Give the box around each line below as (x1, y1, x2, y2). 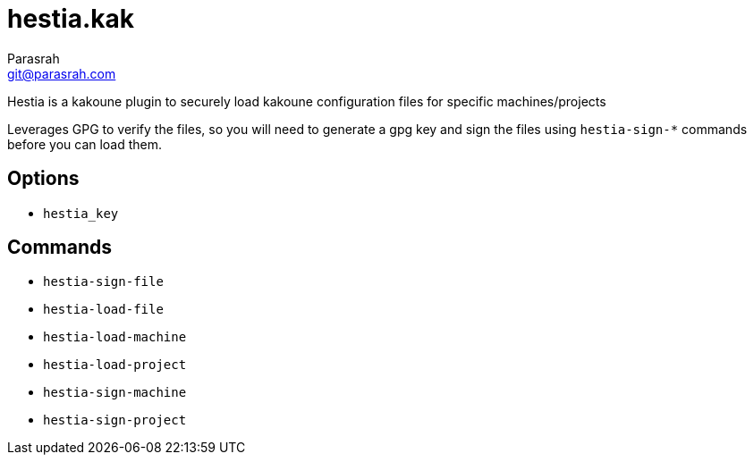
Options (7, 167, 80, 190)
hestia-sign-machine (43, 385, 187, 400)
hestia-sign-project (43, 413, 187, 428)
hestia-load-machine (43, 330, 187, 345)
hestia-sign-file (43, 274, 164, 290)
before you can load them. (7, 136, 163, 152)
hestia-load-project (43, 357, 187, 373)
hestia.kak (7, 4, 134, 34)
